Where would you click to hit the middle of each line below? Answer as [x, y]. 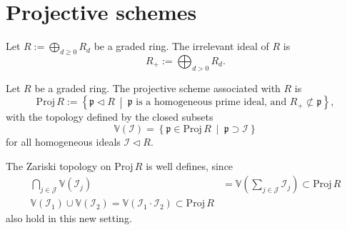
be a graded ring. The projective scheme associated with [157, 87]
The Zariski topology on [59, 165]
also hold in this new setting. [69, 218]
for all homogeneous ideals [63, 141]
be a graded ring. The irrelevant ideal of [181, 46]
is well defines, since [190, 165]
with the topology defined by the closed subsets [110, 117]
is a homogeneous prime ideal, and [211, 102]
